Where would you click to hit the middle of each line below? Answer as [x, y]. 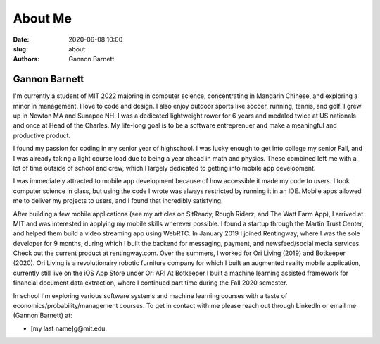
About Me [42, 18]
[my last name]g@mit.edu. [69, 328]
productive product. [42, 135]
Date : [21, 39]
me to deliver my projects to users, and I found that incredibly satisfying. [118, 201]
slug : [20, 49]
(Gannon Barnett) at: [43, 315]
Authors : [26, 59]
